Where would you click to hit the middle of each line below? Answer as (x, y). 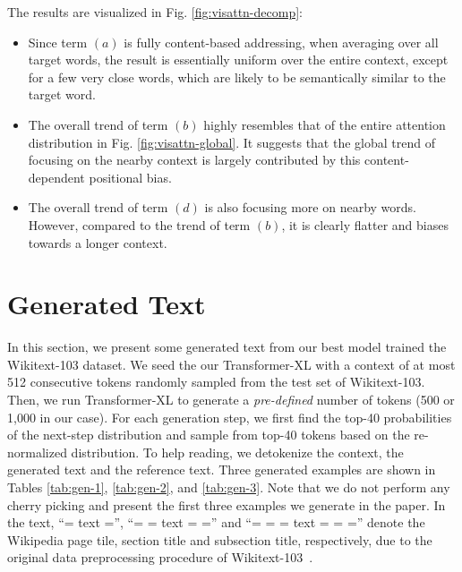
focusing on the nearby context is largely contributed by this (194, 160)
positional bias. (130, 177)
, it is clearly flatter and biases (365, 224)
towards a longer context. (98, 242)
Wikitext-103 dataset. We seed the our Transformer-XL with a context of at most (231, 364)
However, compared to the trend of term (139, 224)
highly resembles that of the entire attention (325, 124)
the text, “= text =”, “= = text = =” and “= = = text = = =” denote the (216, 522)
